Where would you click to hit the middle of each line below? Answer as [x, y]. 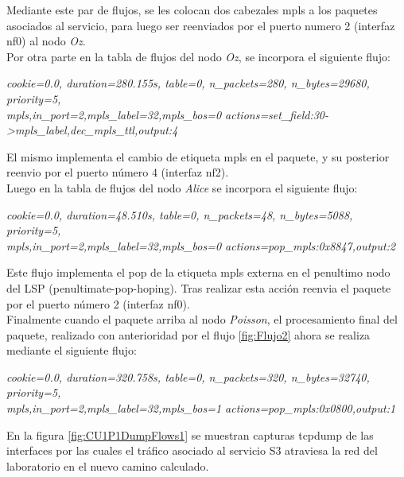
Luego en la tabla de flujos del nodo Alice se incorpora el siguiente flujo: [182, 187]
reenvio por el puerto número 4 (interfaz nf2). [118, 172]
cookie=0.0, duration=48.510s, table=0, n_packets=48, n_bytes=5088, [180, 214]
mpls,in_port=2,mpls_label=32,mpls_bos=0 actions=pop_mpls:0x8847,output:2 [201, 245]
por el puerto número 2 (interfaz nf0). [98, 303]
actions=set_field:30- [277, 114]
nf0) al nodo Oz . [46, 41]
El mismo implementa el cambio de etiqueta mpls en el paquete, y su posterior [198, 156]
